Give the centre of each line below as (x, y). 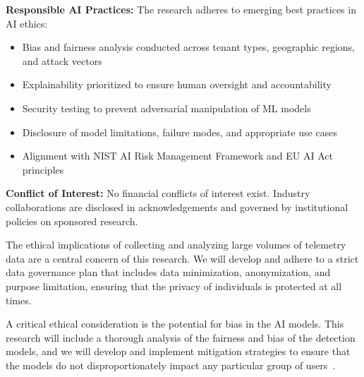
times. (19, 300)
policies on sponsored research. (72, 221)
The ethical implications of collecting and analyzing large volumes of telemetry (176, 245)
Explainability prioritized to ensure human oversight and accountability (177, 84)
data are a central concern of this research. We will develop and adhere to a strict (182, 258)
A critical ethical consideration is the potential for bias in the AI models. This (175, 324)
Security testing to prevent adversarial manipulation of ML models (166, 108)
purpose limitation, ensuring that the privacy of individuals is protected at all (174, 286)
